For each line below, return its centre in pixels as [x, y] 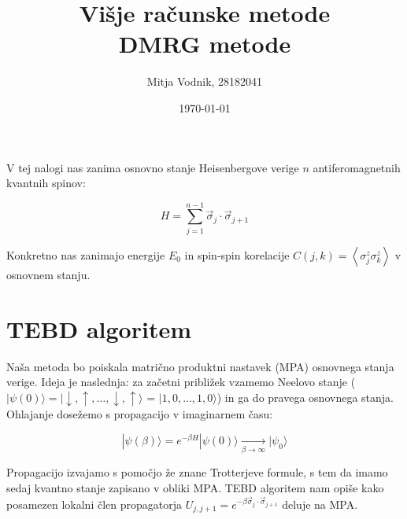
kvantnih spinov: [46, 183]
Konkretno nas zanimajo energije [86, 254]
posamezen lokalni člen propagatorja [94, 504]
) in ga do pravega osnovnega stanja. [305, 397]
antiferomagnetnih [357, 167]
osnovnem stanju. [48, 274]
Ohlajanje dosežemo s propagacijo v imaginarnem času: [140, 414]
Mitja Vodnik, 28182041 [205, 81]
